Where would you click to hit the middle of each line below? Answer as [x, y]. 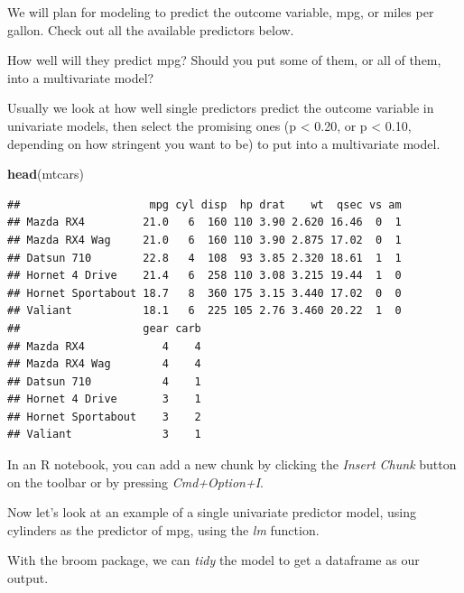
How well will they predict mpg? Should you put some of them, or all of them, [224, 60]
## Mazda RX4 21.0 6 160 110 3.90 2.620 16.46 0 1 [204, 222]
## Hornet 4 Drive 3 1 [104, 399]
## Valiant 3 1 [104, 435]
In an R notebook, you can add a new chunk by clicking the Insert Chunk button [232, 464]
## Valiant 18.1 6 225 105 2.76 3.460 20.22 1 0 [204, 311]
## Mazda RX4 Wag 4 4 [104, 364]
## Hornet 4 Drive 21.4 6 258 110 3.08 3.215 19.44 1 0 [204, 276]
